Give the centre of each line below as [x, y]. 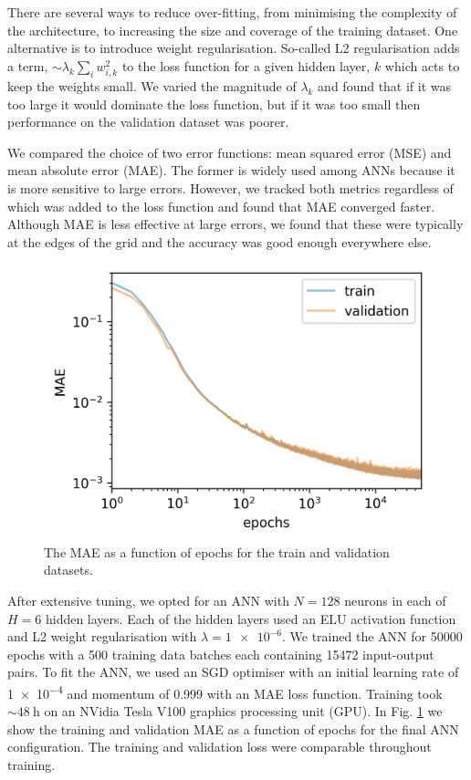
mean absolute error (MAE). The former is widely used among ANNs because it [231, 170]
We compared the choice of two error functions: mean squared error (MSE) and [230, 152]
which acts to [422, 65]
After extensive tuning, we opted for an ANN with [148, 600]
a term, [28, 65]
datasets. [68, 570]
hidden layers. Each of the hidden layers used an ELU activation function [251, 618]
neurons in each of [395, 600]
